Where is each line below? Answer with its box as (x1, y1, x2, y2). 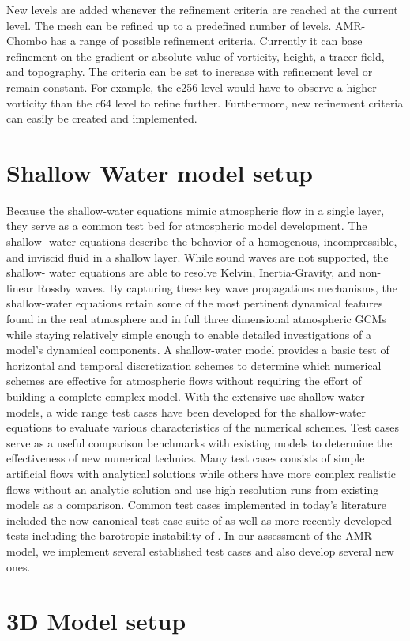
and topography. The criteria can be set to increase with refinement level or (6, 63, 373, 80)
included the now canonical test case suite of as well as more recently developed (6, 511, 393, 528)
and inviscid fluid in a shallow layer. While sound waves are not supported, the (6, 248, 389, 265)
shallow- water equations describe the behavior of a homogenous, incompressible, (6, 233, 397, 250)
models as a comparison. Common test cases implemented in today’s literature (6, 496, 386, 513)
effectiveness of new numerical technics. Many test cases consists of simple (6, 450, 365, 466)
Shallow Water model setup (6, 156, 313, 188)
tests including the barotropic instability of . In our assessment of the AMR (6, 527, 372, 544)
